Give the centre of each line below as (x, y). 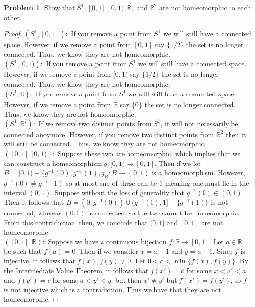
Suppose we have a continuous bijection (107, 241)
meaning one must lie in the (207, 182)
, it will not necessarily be (199, 123)
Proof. (13, 34)
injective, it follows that (40, 261)
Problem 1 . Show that (39, 7)
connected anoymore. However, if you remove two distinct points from (109, 134)
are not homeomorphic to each (205, 7)
